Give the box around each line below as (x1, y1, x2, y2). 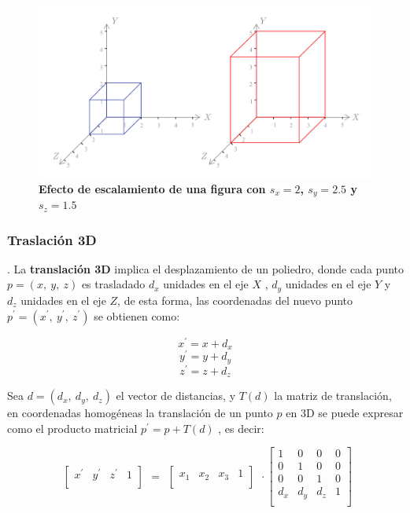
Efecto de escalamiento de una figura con (39, 180, 266, 196)
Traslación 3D (7, 229, 97, 249)
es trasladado (81, 276, 146, 292)
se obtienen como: (94, 307, 180, 324)
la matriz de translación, (274, 387, 392, 404)
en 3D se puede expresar (286, 405, 404, 421)
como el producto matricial (7, 420, 138, 436)
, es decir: (218, 420, 264, 436)
